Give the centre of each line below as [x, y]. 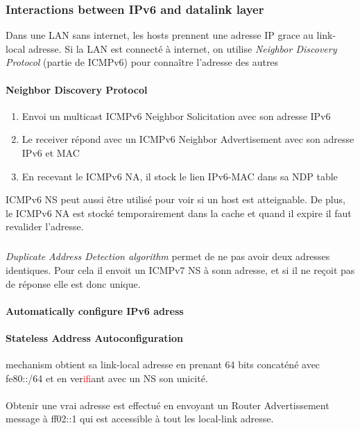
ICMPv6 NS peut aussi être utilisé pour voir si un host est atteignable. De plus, [175, 199]
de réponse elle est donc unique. [73, 283]
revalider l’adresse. [45, 226]
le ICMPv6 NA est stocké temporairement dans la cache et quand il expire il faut [179, 213]
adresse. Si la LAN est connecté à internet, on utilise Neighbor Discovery [183, 48]
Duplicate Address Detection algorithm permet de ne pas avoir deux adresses [168, 256]
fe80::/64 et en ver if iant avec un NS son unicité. [107, 378]
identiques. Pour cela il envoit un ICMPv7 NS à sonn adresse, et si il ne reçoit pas [180, 269]
